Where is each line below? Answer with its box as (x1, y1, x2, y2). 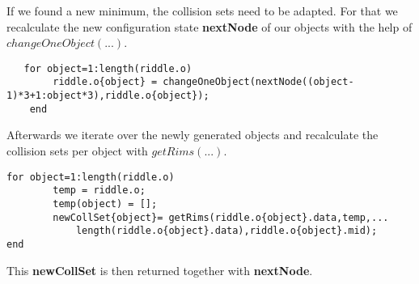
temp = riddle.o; (53, 184, 146, 197)
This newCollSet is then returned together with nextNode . (6, 261, 313, 278)
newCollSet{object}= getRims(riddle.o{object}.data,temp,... (53, 211, 389, 223)
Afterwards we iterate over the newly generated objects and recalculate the (6, 126, 379, 143)
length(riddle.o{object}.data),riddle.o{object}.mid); (75, 225, 378, 237)
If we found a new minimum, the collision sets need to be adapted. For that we (6, 2, 398, 19)
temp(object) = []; (53, 197, 158, 210)
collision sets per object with (6, 142, 148, 159)
